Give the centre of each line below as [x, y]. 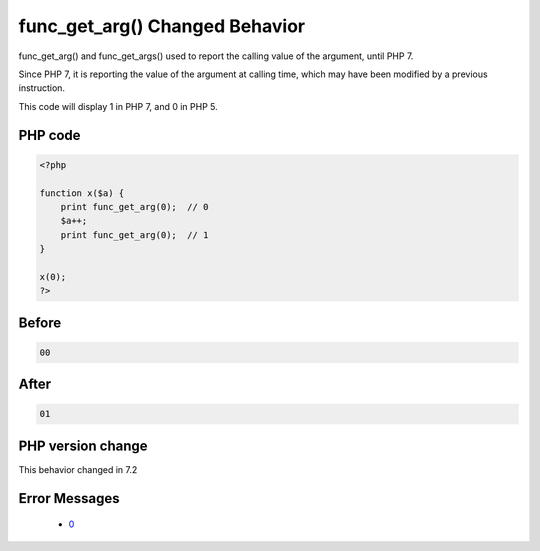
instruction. [41, 88]
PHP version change [83, 445]
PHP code [49, 135]
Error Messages [69, 498]
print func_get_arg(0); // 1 [134, 234]
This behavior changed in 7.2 [78, 469]
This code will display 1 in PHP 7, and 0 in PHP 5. [118, 106]
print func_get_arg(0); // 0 [134, 206]
